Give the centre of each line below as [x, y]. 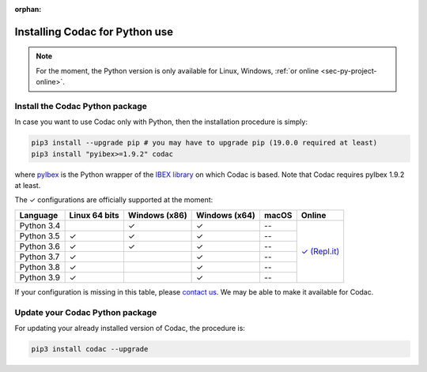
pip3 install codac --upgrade [90, 349]
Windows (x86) [157, 215]
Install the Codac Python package [81, 106]
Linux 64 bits [94, 215]
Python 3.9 [40, 277]
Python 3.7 [40, 257]
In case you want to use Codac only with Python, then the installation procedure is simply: [161, 122]
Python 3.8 [40, 267]
